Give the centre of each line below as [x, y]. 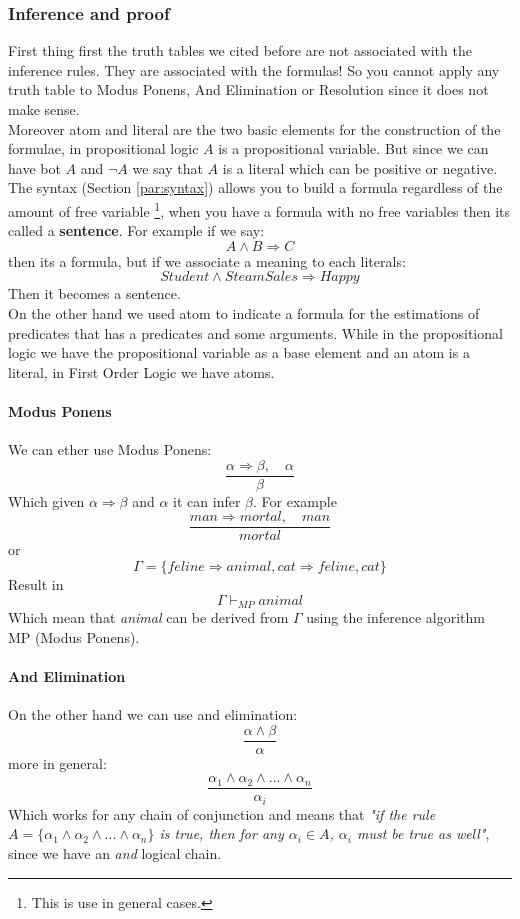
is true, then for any [221, 833]
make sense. [44, 109]
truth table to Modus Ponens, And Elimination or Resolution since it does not [248, 89]
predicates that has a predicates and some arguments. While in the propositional [255, 332]
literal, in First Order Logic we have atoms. [141, 371]
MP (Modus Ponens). [74, 636]
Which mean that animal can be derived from [148, 617]
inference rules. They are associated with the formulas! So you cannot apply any [254, 69]
